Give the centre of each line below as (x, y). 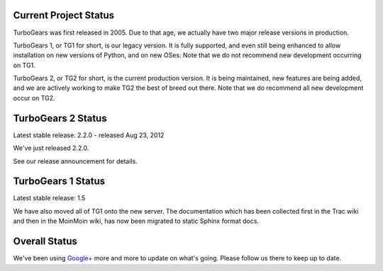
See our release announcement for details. (75, 161)
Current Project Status (64, 15)
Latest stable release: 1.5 (49, 198)
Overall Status (45, 242)
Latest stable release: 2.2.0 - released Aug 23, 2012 (89, 135)
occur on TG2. (34, 98)
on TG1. (24, 65)
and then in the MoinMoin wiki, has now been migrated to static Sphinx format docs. (136, 221)
